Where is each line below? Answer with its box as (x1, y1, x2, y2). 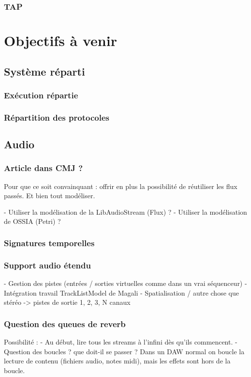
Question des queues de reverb (4, 317, 126, 330)
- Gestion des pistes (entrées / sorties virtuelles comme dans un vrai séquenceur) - (4, 278, 247, 288)
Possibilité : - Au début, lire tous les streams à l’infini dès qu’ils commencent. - (4, 337, 237, 347)
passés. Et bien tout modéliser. (4, 190, 95, 201)
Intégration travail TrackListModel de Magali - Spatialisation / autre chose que (4, 287, 239, 298)
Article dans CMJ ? (4, 162, 83, 174)
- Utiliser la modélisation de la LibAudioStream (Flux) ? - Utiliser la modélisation (4, 206, 247, 217)
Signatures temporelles (4, 236, 95, 249)
